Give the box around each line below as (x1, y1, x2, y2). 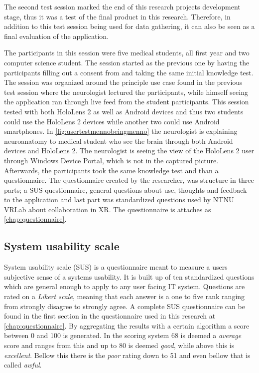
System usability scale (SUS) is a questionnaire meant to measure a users (4, 262, 228, 272)
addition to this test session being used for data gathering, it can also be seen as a (4, 21, 255, 31)
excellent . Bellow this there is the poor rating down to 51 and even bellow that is (4, 350, 251, 360)
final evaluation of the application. (4, 30, 109, 41)
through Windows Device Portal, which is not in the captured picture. (4, 155, 219, 165)
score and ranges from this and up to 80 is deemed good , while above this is (4, 340, 235, 351)
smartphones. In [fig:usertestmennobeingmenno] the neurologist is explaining (4, 126, 238, 136)
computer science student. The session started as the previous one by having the (4, 57, 250, 67)
